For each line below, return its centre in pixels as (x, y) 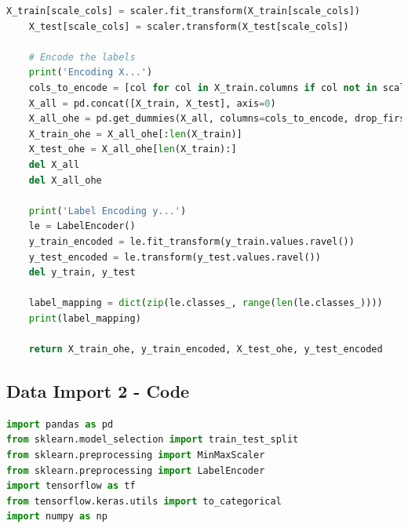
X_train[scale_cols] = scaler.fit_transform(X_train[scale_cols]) (184, 11)
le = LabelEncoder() (82, 226)
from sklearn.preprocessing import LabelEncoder (136, 470)
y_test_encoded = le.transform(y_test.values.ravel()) (175, 257)
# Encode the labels (82, 57)
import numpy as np (57, 517)
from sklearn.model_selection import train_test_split (153, 440)
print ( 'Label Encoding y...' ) (107, 211)
